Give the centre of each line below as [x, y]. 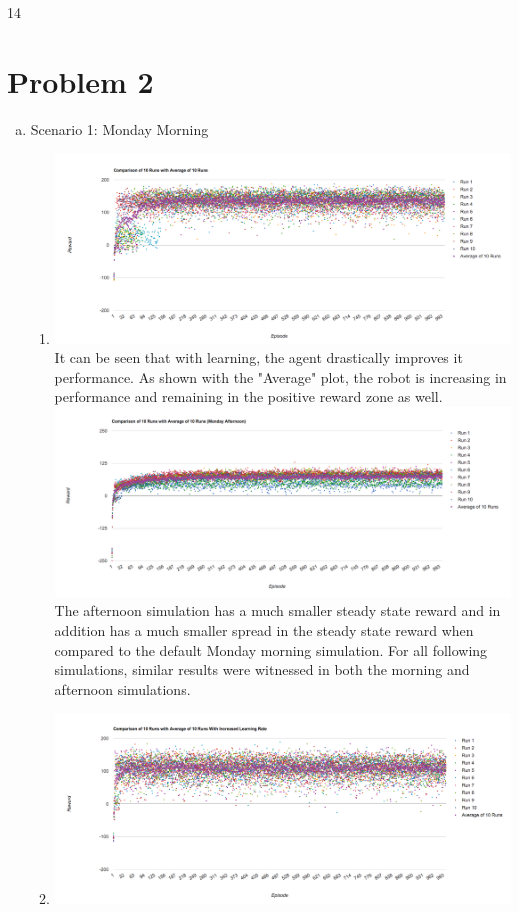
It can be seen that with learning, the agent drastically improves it [258, 357]
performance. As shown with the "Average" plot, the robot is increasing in [280, 376]
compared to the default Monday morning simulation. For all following [271, 649]
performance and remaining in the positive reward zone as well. [248, 396]
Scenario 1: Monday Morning [119, 128]
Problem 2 [80, 80]
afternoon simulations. [122, 688]
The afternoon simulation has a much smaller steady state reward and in [277, 610]
